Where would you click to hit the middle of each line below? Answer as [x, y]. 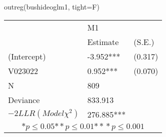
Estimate [103, 41]
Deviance [24, 99]
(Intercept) [27, 56]
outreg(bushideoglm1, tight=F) [52, 6]
